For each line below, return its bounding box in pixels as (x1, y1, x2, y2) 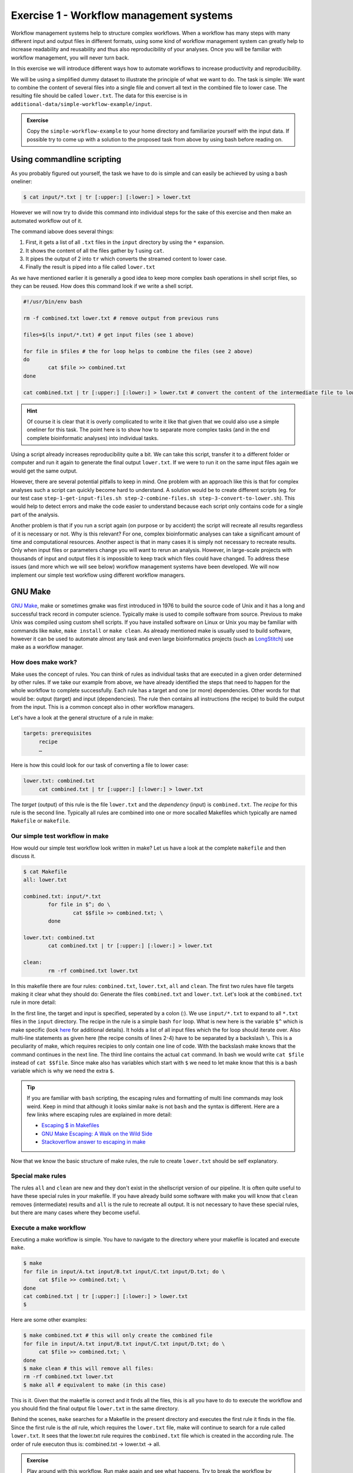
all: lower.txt (23, 877, 67, 883)
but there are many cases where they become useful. (11, 1208, 141, 1216)
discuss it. (11, 852, 36, 860)
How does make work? (11, 658, 78, 666)
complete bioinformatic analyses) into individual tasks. (26, 434, 159, 441)
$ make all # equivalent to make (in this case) (23, 1382, 166, 1388)
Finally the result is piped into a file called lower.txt (25, 263, 155, 270)
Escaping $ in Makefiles (41, 1122, 99, 1129)
